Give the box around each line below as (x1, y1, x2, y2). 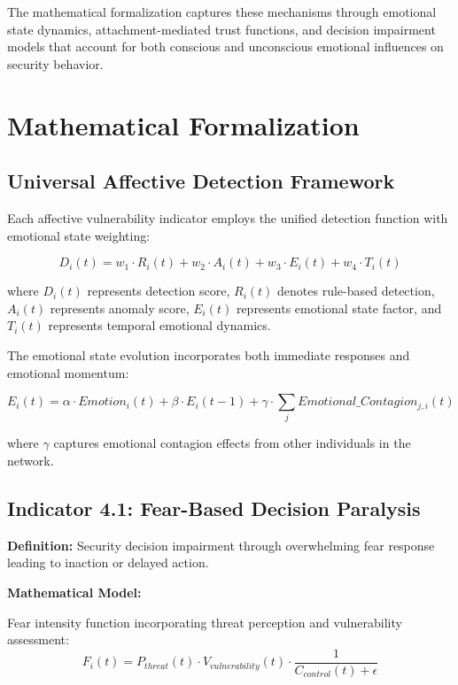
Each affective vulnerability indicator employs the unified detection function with (7, 208, 448, 227)
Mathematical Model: (7, 583, 142, 602)
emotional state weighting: (7, 226, 151, 244)
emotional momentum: (7, 363, 129, 381)
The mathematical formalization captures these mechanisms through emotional (7, 3, 437, 20)
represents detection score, (87, 281, 230, 300)
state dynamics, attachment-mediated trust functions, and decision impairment (7, 19, 436, 38)
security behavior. (7, 54, 104, 73)
